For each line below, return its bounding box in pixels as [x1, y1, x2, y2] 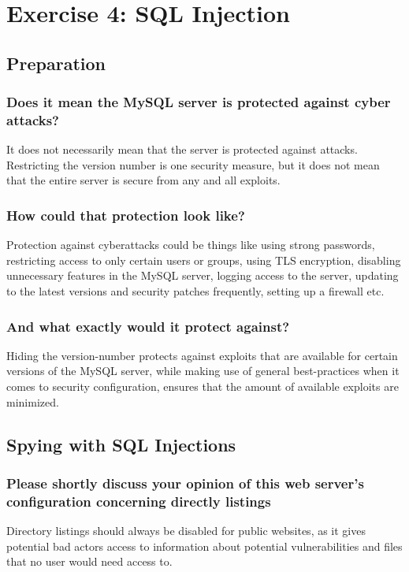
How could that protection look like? [6, 206, 245, 225]
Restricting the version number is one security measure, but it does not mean [6, 156, 380, 173]
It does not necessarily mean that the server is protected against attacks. [6, 141, 358, 158]
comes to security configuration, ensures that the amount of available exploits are [6, 378, 399, 395]
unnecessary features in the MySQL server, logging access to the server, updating [6, 267, 399, 284]
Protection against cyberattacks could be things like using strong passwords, [6, 236, 375, 253]
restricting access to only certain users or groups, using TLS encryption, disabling [6, 251, 401, 268]
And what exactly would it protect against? [6, 316, 290, 336]
